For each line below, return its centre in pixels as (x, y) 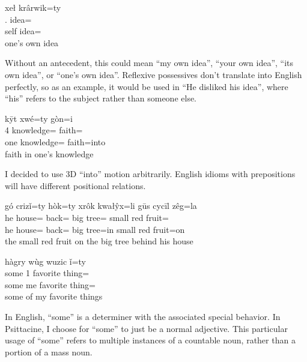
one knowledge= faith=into (55, 141)
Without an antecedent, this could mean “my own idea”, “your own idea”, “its (149, 63)
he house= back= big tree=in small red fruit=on (95, 229)
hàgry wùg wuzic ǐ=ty (45, 261)
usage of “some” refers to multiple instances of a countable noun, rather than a (150, 340)
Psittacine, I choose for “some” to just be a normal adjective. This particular (146, 328)
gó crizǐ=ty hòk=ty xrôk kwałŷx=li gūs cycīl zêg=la (101, 206)
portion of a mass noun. (49, 351)
